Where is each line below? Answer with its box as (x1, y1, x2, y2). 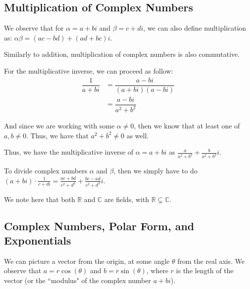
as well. (126, 130, 149, 140)
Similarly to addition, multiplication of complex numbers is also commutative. (4, 49, 240, 59)
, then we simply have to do (113, 165, 198, 176)
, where (146, 265, 169, 276)
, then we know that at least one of (134, 121, 240, 131)
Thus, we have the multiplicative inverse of (4, 147, 134, 157)
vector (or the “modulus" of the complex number (4, 275, 151, 286)
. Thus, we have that (26, 130, 89, 140)
